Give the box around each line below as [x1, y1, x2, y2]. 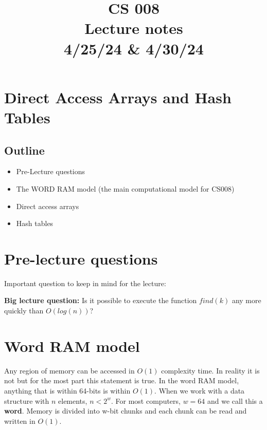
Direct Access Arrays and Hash [4, 86, 232, 107]
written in [4, 415, 35, 426]
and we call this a [207, 395, 263, 406]
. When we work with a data [154, 385, 245, 396]
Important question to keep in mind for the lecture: [4, 277, 166, 288]
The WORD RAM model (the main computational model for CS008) [16, 183, 235, 194]
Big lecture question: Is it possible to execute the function [4, 295, 197, 306]
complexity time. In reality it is [161, 365, 260, 376]
